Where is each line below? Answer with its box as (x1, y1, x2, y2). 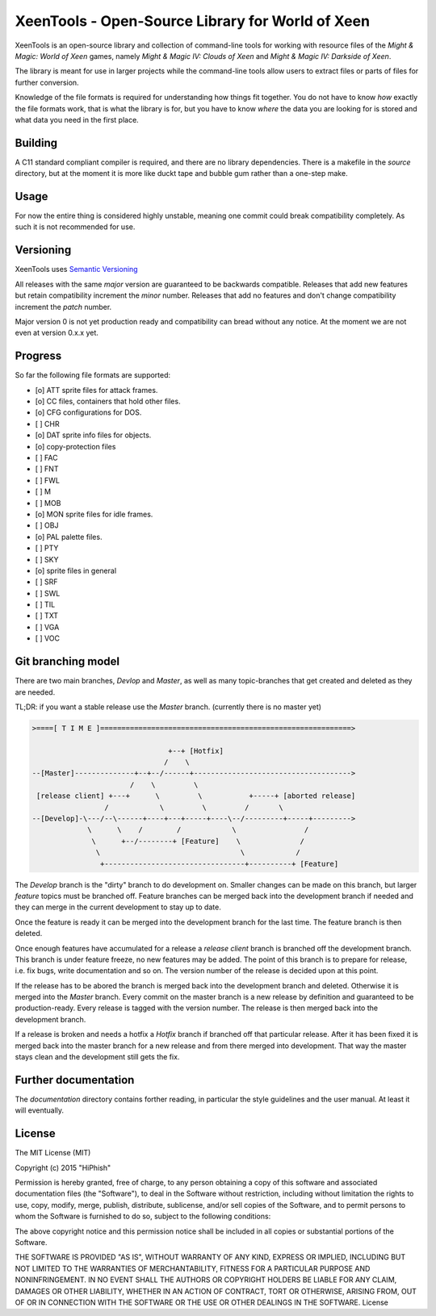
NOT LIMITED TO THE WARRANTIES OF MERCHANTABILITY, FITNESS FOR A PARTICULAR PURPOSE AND (15, 1264, 371, 1273)
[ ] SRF (35, 577, 58, 587)
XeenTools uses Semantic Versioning (15, 265, 138, 274)
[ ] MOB (35, 498, 61, 508)
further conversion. (15, 77, 80, 87)
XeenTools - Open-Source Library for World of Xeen (15, 12, 371, 30)
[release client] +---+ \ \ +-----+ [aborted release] (36, 792, 356, 800)
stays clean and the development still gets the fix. (15, 1052, 180, 1062)
